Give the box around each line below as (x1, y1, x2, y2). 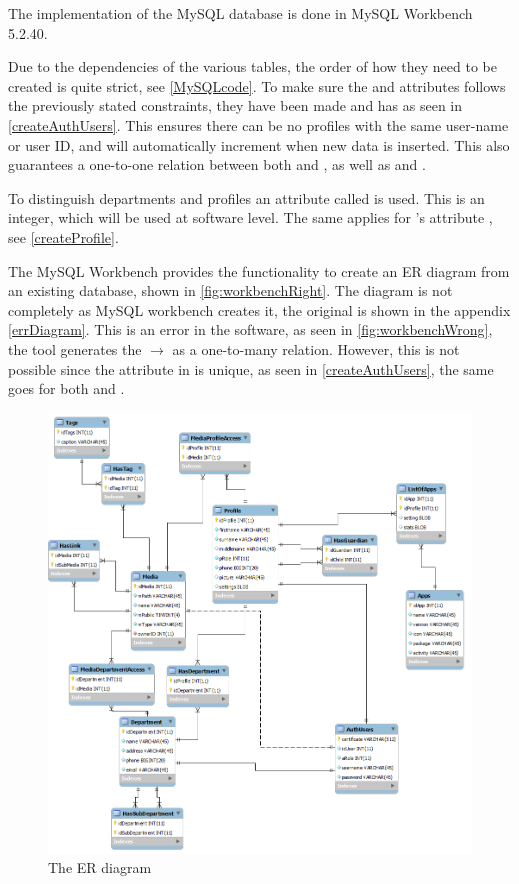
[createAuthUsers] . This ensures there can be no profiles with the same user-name (8, 114, 509, 135)
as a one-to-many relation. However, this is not (172, 338, 460, 359)
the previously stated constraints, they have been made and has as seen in (8, 95, 463, 116)
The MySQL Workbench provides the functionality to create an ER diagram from (8, 260, 510, 281)
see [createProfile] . (8, 226, 119, 247)
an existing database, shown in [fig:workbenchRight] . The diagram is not (8, 280, 453, 301)
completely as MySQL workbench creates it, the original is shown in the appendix (8, 299, 511, 320)
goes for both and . (8, 378, 125, 399)
